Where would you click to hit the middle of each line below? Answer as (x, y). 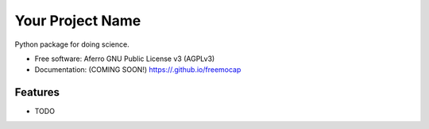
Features (37, 92)
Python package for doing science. (72, 44)
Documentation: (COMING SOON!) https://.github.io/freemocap (138, 70)
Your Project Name (78, 21)
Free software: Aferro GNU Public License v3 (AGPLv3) (125, 59)
